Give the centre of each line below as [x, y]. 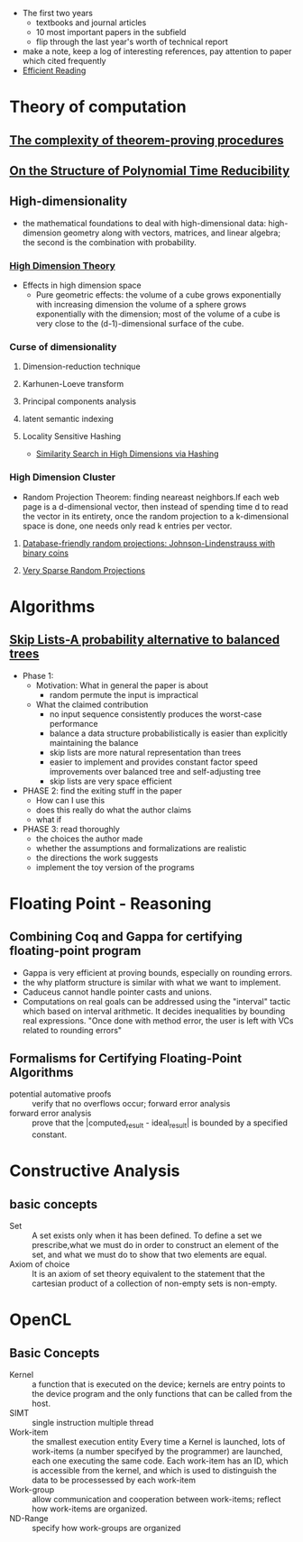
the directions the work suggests [97, 858]
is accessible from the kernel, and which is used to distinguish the [154, 1471]
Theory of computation [98, 107]
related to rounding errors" [72, 1030]
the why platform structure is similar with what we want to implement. [151, 982]
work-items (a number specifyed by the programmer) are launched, [157, 1452]
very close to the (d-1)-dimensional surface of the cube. [140, 324]
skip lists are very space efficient [111, 781]
